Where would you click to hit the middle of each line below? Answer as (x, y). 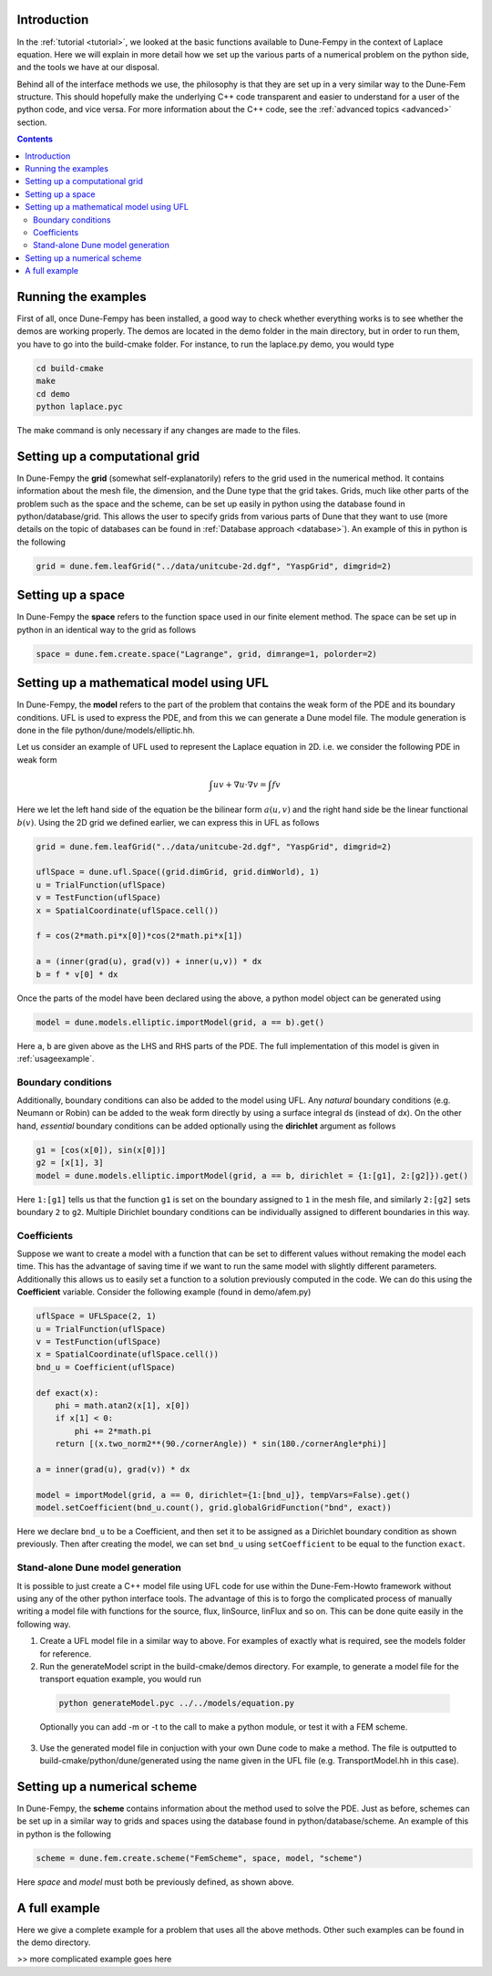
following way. (44, 1624)
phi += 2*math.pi (113, 1431)
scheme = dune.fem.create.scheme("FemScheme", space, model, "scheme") (200, 1858)
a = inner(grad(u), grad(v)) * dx (113, 1469)
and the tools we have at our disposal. (88, 68)
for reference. (66, 1654)
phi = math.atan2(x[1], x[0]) (123, 1405)
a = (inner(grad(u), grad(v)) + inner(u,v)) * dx (149, 962)
